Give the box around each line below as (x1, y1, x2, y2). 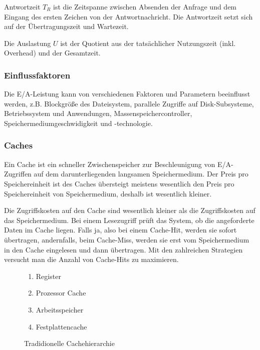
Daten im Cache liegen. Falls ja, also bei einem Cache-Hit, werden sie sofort (4, 224, 237, 235)
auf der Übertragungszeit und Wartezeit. (4, 21, 129, 31)
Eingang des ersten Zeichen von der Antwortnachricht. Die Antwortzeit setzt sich (4, 11, 253, 21)
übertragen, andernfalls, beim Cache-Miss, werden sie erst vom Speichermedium (4, 234, 249, 244)
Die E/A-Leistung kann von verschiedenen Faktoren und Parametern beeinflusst (4, 88, 250, 99)
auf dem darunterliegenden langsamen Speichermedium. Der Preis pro (34, 168, 248, 179)
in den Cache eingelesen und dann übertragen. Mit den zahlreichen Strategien (4, 244, 243, 254)
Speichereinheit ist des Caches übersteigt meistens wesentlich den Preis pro (4, 178, 234, 188)
